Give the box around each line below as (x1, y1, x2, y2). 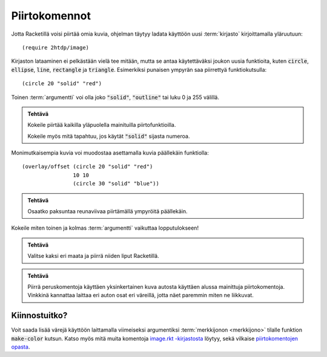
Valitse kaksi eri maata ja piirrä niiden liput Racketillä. (27, 252, 160, 260)
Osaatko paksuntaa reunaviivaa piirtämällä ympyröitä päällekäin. (27, 208, 188, 215)
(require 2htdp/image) (22, 44, 90, 51)
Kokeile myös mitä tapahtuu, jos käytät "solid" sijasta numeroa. (27, 132, 190, 140)
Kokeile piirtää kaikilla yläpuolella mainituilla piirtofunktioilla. (27, 121, 176, 129)
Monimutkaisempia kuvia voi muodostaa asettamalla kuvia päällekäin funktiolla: (11, 149, 209, 156)
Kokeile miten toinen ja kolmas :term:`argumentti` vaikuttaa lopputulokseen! (11, 224, 199, 232)
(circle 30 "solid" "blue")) (73, 180, 160, 187)
